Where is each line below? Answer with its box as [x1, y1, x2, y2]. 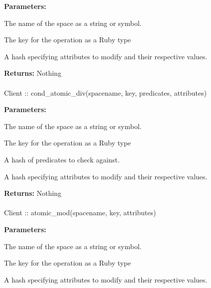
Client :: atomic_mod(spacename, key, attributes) [4, 207, 156, 218]
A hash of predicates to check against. [4, 154, 120, 164]
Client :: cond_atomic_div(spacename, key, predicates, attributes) [4, 87, 207, 98]
